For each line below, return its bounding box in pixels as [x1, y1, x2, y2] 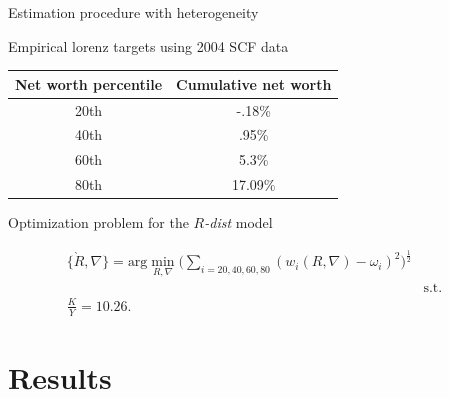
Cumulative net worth [176, 73, 332, 94]
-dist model [204, 212, 273, 233]
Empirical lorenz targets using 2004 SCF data [8, 35, 289, 56]
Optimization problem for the [8, 212, 189, 233]
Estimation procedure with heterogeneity [8, 2, 259, 22]
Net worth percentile [15, 73, 163, 94]
